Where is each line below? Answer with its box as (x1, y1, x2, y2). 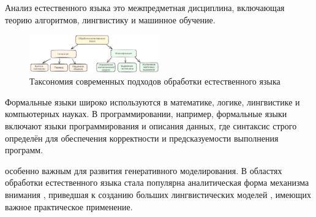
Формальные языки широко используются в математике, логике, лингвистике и (5, 95, 300, 108)
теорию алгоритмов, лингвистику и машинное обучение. (5, 13, 216, 26)
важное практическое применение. (5, 200, 133, 213)
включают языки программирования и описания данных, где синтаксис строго (5, 120, 297, 132)
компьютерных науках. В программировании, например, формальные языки (5, 107, 287, 120)
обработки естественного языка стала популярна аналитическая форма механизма (5, 176, 309, 189)
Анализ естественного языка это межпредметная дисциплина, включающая (5, 1, 285, 13)
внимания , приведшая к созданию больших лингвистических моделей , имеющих (5, 188, 312, 201)
